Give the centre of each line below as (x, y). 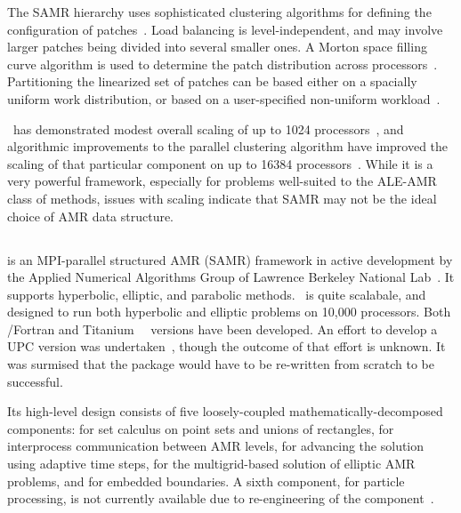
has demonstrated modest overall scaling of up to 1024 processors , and (208, 128)
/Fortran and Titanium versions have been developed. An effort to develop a (222, 329)
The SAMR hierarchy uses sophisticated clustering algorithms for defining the (219, 12)
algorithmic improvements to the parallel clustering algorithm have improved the (228, 146)
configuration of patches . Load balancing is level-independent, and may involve (225, 29)
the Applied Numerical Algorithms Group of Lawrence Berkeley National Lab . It (231, 277)
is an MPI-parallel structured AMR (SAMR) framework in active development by (230, 259)
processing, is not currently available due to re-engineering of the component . (221, 498)
